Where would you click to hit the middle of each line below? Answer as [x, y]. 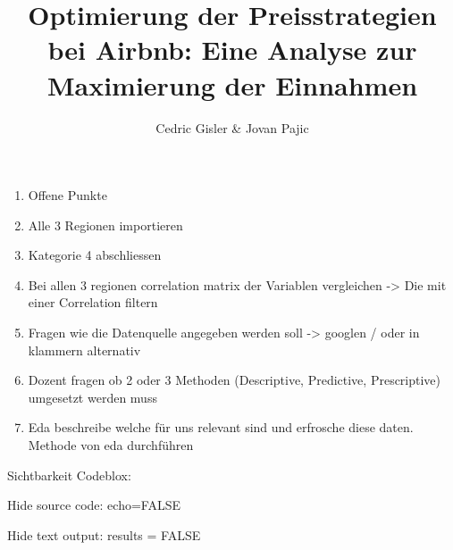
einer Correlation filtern [93, 302]
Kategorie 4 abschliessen [95, 255]
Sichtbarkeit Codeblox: [69, 475]
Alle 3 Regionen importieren [105, 225]
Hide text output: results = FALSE [104, 534]
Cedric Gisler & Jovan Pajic [232, 127]
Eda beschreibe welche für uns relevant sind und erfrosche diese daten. [221, 427]
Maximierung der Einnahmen [232, 84]
